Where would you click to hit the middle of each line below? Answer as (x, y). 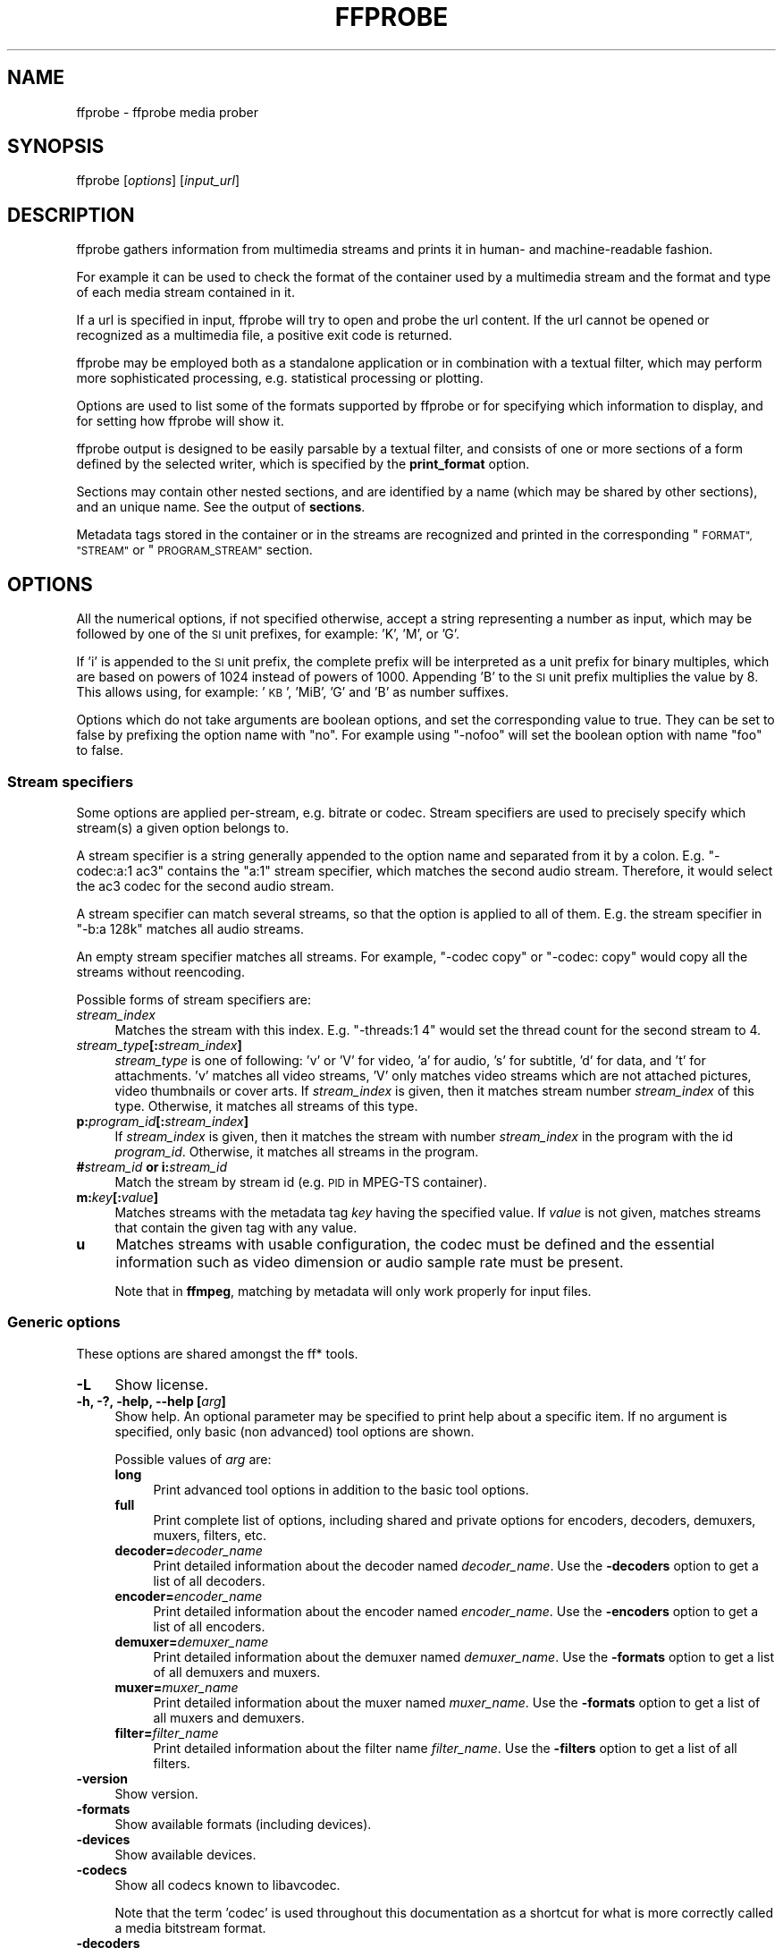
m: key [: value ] (118, 1197)
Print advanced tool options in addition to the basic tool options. (341, 1489)
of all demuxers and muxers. (237, 1672)
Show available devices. (185, 1854)
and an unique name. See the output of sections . (221, 507)
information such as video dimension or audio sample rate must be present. (370, 1262)
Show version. (156, 1793)
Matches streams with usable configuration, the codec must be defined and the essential (415, 1244)
